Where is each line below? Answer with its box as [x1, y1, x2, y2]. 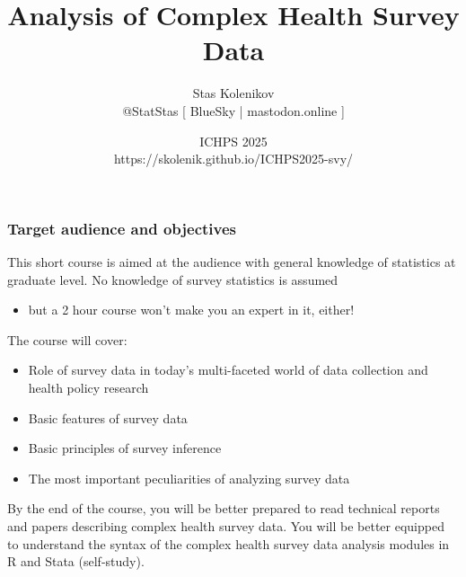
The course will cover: [7, 330, 127, 349]
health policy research [28, 377, 149, 396]
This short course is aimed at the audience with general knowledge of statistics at [7, 252, 456, 271]
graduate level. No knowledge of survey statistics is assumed [7, 270, 339, 288]
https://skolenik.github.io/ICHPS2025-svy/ [113, 149, 354, 168]
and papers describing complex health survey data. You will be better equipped [7, 516, 444, 535]
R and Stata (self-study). [7, 552, 145, 571]
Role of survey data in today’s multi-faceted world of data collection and [28, 360, 428, 379]
